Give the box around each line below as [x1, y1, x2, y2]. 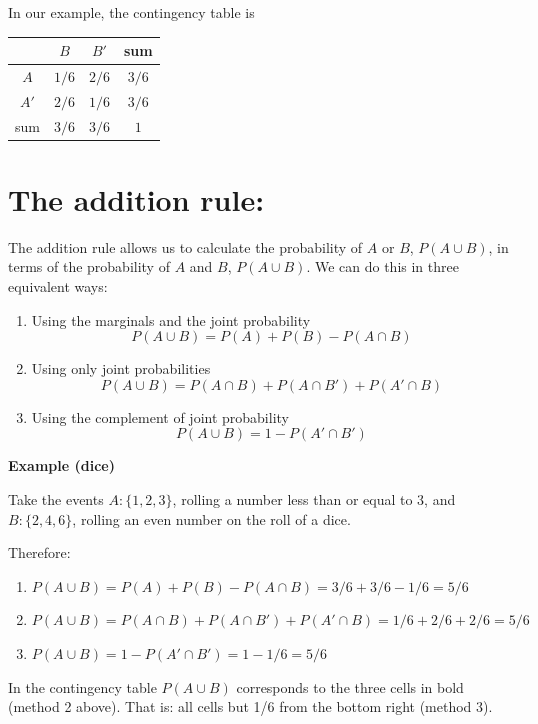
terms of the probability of [8, 256, 170, 277]
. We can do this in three [306, 256, 459, 277]
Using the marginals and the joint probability [31, 309, 311, 330]
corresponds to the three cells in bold [236, 676, 464, 697]
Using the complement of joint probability [31, 406, 289, 427]
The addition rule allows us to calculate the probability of [8, 236, 363, 257]
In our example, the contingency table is [8, 2, 255, 22]
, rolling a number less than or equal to [172, 489, 413, 509]
